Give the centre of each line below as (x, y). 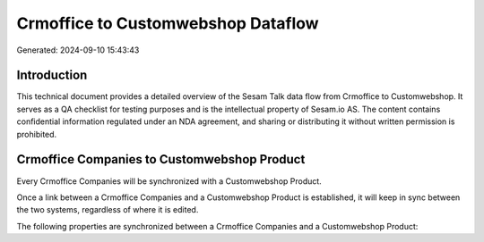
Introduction (52, 75)
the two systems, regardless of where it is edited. (108, 210)
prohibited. (37, 134)
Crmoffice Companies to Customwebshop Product (161, 159)
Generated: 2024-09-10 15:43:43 (78, 50)
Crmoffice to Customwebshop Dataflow (168, 23)
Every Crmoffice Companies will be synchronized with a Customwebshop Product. (169, 181)
